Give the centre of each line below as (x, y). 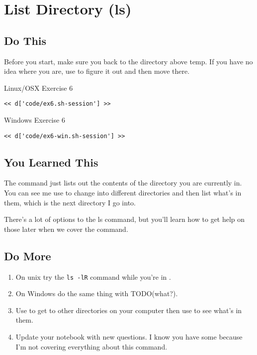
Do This (25, 40)
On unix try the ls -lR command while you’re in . (93, 276)
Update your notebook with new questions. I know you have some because (129, 337)
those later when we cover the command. (66, 229)
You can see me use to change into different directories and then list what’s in (123, 193)
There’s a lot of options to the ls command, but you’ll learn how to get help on (125, 219)
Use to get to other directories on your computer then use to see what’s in (129, 310)
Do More (28, 256)
